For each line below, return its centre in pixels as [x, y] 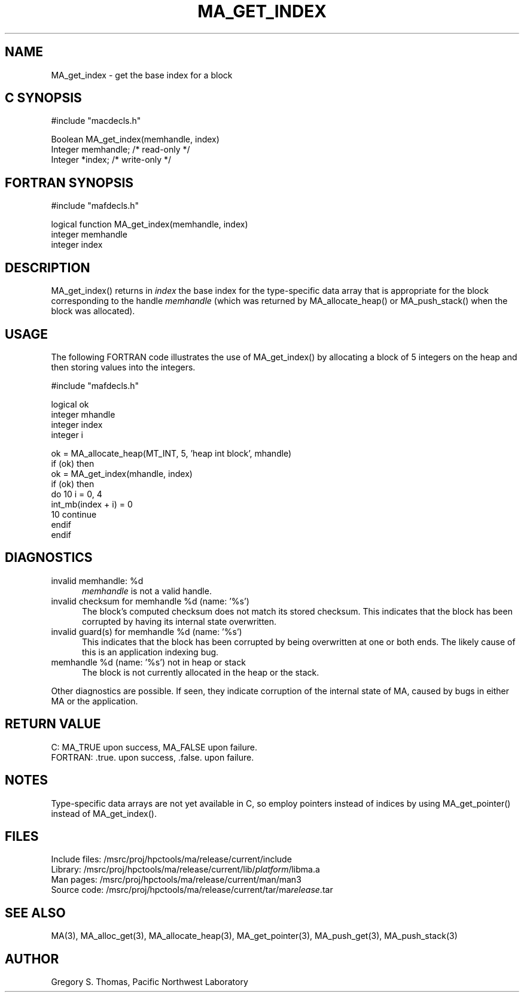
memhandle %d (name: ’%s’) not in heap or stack [148, 662]
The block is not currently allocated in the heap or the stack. [201, 672]
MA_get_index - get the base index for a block [142, 75]
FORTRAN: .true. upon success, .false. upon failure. [153, 757]
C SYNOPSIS [43, 98]
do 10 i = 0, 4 [77, 494]
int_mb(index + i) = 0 [92, 504]
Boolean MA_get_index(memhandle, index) [135, 139]
